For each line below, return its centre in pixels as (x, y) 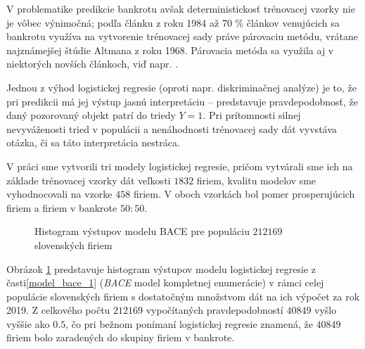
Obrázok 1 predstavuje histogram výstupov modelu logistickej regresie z (161, 268)
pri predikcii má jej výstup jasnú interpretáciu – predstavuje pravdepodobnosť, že (182, 101)
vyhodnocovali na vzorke (59, 194)
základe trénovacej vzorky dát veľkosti (89, 180)
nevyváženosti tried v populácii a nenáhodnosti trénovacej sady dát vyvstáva (172, 128)
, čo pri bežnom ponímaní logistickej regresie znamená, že (189, 323)
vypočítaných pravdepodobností (214, 310)
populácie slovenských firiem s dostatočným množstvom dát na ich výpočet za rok (183, 296)
